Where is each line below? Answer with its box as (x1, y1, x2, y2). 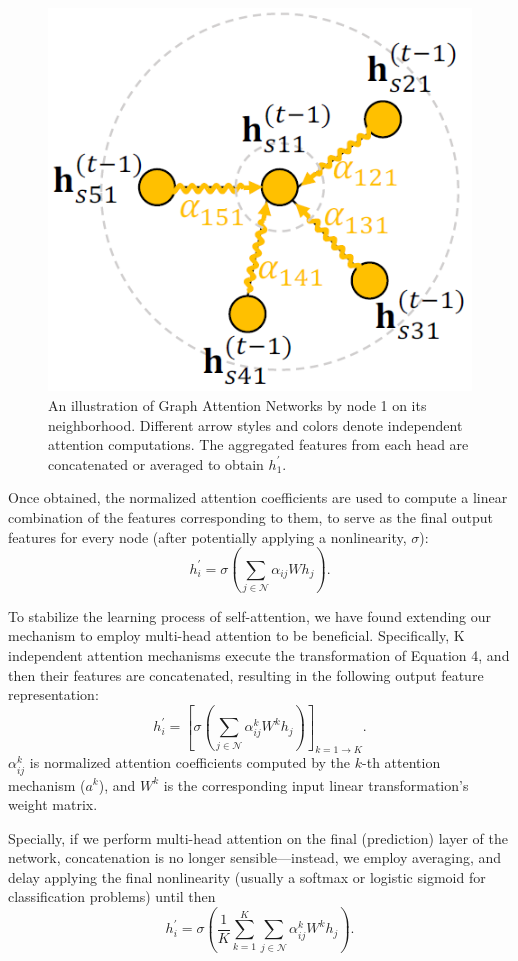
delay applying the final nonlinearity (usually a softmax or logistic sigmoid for (8, 866, 486, 887)
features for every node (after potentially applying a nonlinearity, (8, 526, 407, 547)
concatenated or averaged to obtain (48, 453, 264, 474)
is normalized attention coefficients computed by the (29, 752, 351, 773)
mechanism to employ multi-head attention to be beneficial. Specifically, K (8, 625, 465, 646)
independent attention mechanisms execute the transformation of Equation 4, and (8, 645, 510, 666)
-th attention (362, 752, 441, 773)
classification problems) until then (8, 886, 216, 907)
